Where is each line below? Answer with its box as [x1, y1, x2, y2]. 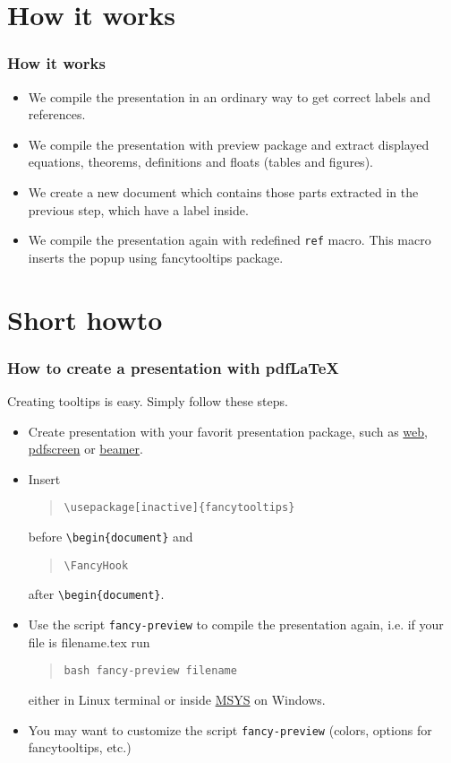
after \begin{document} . [28, 585, 165, 603]
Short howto [7, 300, 163, 337]
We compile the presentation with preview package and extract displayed [28, 134, 430, 153]
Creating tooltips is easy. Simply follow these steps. [7, 392, 288, 410]
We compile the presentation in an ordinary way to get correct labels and [28, 87, 430, 106]
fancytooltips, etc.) [28, 738, 132, 757]
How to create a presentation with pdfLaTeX [7, 356, 339, 378]
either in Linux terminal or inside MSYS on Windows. [28, 689, 326, 708]
